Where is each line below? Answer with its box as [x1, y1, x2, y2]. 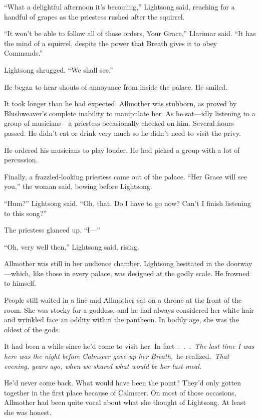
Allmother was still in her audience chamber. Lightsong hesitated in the [4, 258, 224, 269]
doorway [226, 258, 252, 269]
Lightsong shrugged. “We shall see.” [4, 64, 113, 75]
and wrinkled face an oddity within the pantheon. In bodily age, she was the [4, 314, 239, 325]
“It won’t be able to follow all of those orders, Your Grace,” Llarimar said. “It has [4, 28, 256, 39]
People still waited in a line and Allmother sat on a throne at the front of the [4, 295, 242, 305]
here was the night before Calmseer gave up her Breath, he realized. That [4, 351, 229, 361]
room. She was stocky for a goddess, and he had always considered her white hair [4, 304, 254, 315]
